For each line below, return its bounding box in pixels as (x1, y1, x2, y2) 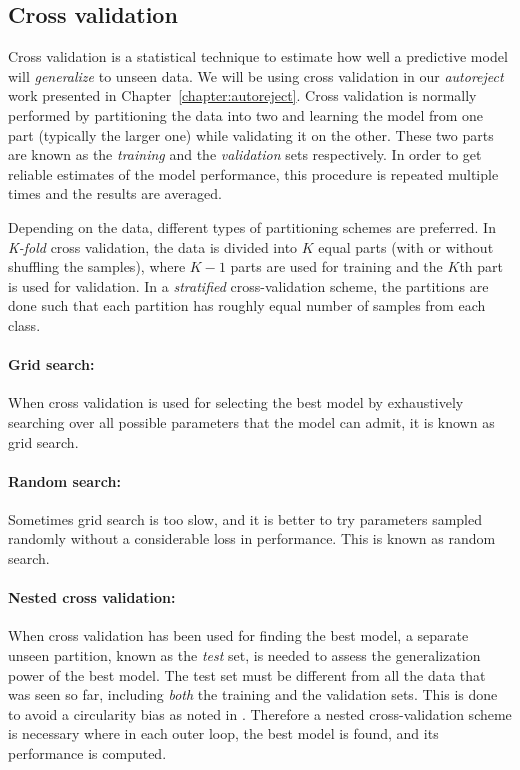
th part (459, 256, 503, 277)
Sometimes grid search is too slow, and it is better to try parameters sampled (8, 508, 482, 529)
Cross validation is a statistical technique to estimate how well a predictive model (8, 46, 508, 67)
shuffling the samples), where (8, 256, 186, 277)
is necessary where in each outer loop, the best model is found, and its (8, 723, 439, 744)
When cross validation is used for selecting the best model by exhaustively (8, 392, 464, 413)
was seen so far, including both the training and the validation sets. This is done (8, 684, 498, 705)
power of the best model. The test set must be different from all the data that (8, 664, 486, 685)
